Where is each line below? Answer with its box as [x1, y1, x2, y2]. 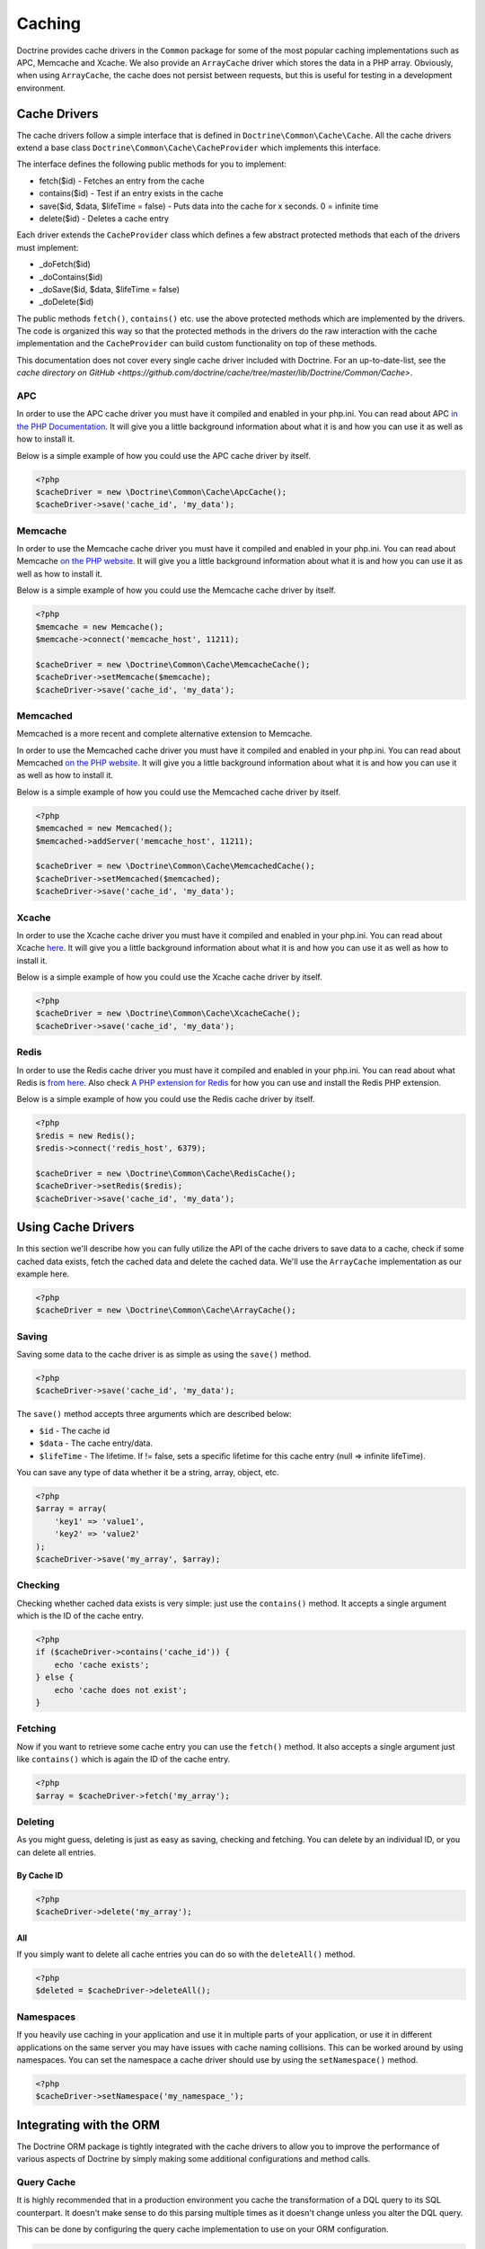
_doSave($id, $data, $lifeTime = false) [39, 283, 180, 294]
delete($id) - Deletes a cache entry [39, 212, 170, 224]
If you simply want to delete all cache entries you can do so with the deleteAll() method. [16, 1949, 356, 1960]
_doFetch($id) [39, 259, 92, 270]
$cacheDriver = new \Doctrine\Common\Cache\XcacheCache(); [35, 1008, 301, 1018]
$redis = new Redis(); [35, 1130, 136, 1141]
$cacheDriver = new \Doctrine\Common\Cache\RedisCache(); [35, 1168, 296, 1178]
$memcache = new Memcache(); [35, 622, 164, 632]
